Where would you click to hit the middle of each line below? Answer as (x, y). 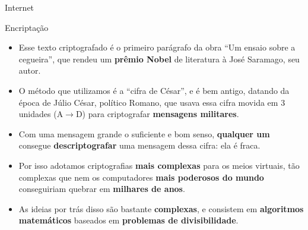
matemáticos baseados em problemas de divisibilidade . (128, 220)
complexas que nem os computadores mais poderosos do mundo (141, 177)
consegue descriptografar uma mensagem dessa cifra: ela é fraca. (139, 145)
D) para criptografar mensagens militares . (157, 114)
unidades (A (41, 114)
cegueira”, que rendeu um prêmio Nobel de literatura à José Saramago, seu (159, 59)
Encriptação (27, 27)
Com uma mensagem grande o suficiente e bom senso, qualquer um (144, 133)
